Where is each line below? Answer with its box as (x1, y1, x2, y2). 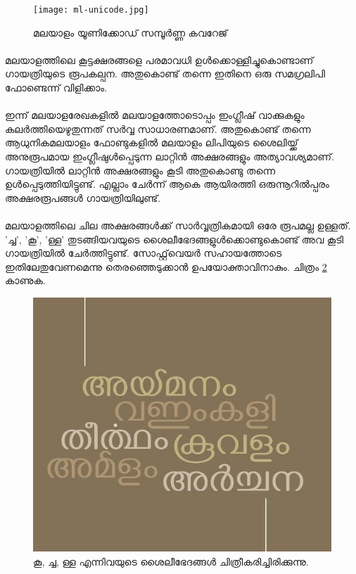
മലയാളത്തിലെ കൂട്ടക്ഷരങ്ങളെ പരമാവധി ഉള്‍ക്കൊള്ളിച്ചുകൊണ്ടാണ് (5, 52, 314, 67)
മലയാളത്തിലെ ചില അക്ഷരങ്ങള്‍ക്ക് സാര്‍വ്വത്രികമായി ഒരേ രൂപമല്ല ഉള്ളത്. (5, 217, 351, 232)
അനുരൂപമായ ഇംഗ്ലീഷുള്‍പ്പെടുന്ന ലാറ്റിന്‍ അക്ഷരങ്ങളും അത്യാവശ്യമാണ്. (5, 149, 334, 163)
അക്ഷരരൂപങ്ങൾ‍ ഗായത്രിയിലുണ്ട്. (5, 190, 161, 205)
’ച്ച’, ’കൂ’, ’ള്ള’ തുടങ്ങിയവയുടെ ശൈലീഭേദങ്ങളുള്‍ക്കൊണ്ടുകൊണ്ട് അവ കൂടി (5, 231, 343, 246)
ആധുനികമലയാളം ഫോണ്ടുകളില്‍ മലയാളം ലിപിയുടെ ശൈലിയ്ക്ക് (5, 135, 298, 150)
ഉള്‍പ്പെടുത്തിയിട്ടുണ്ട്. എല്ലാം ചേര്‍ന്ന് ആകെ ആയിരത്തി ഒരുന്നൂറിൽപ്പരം (5, 177, 329, 191)
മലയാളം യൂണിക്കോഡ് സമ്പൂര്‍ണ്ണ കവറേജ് (33, 25, 228, 39)
